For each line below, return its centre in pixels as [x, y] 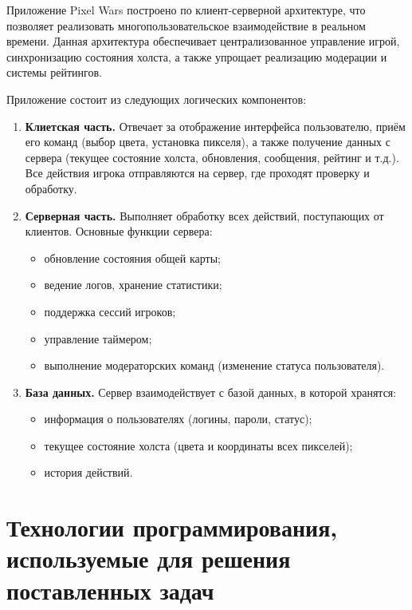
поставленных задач [110, 590]
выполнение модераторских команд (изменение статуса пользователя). [214, 365]
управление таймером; [98, 338]
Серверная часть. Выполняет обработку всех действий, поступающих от [204, 215]
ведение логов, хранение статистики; [133, 285]
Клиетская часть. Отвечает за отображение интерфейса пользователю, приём [215, 126]
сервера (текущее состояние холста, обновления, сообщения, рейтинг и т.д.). [212, 157]
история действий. [88, 472]
